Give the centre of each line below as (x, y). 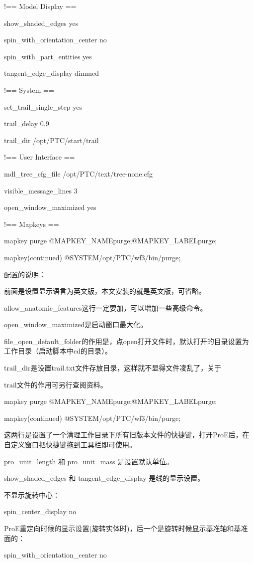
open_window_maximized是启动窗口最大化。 (76, 324)
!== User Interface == (40, 157)
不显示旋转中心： (32, 494)
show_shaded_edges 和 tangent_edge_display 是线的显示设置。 (104, 478)
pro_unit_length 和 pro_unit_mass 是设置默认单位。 (89, 461)
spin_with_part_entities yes (48, 56)
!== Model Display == (40, 6)
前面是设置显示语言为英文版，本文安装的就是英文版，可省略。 (105, 291)
